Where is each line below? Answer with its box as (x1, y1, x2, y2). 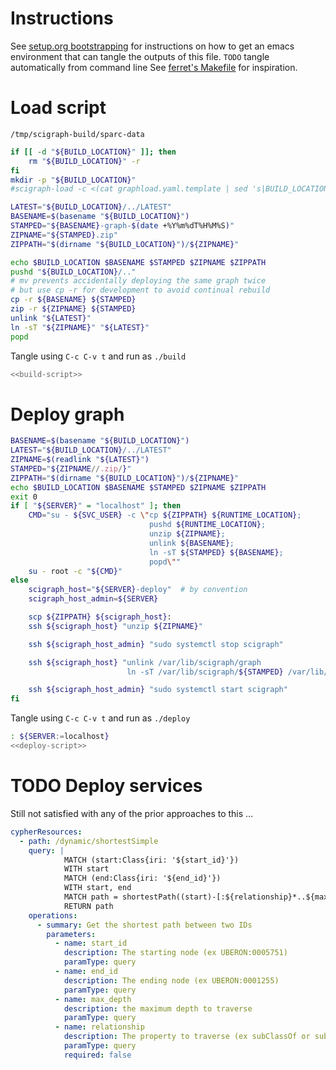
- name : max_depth (54, 994, 132, 1004)
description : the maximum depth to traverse (63, 1003, 253, 1014)
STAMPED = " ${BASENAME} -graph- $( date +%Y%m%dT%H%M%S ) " (10, 221, 235, 231)
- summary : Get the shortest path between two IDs (36, 920, 253, 930)
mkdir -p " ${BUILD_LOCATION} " (10, 175, 137, 185)
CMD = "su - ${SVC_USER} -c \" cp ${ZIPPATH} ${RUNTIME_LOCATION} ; (28, 510, 302, 521)
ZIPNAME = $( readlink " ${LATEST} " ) (10, 455, 150, 465)
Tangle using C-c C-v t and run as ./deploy (10, 712, 191, 724)
